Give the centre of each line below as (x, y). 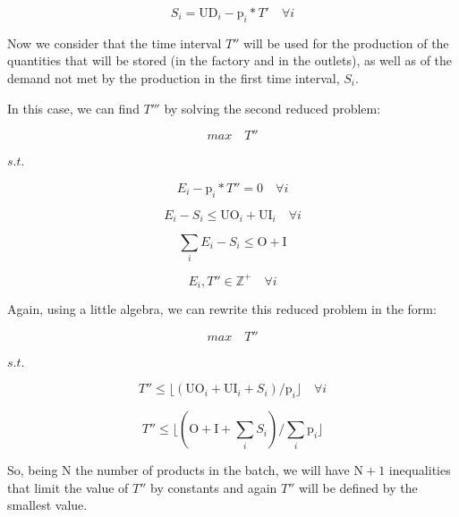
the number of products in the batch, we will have (212, 470)
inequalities (420, 470)
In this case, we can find (73, 108)
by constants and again (214, 487)
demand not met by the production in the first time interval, (174, 77)
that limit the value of (68, 487)
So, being (33, 470)
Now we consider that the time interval (115, 42)
